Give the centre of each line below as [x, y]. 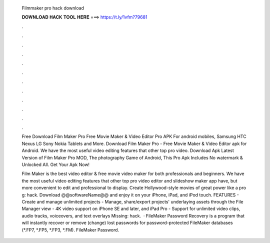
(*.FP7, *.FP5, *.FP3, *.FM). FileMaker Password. [70, 229]
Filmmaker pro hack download [53, 8]
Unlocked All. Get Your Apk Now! [56, 164]
